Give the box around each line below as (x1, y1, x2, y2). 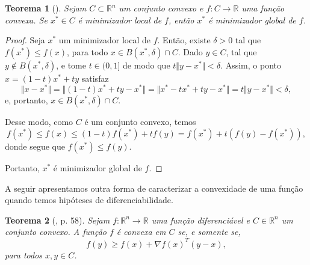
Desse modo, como (5, 115, 73, 128)
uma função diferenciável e (151, 213, 250, 226)
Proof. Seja (5, 34, 45, 46)
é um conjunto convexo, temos (84, 115, 196, 128)
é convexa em (116, 225, 166, 238)
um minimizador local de (58, 34, 150, 46)
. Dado (178, 45, 203, 58)
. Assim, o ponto (220, 58, 281, 71)
